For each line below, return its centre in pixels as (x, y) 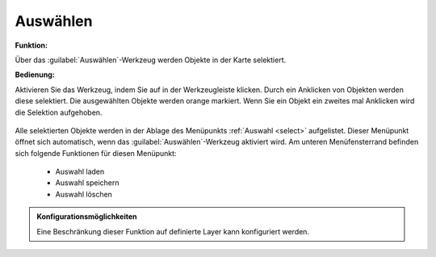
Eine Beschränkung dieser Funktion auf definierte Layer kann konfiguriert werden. (173, 231)
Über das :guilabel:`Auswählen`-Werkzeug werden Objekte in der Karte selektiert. (151, 60)
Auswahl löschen (84, 194)
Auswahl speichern (87, 183)
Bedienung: (35, 75)
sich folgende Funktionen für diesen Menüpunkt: (96, 153)
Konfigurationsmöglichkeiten (87, 217)
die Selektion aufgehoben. (59, 112)
